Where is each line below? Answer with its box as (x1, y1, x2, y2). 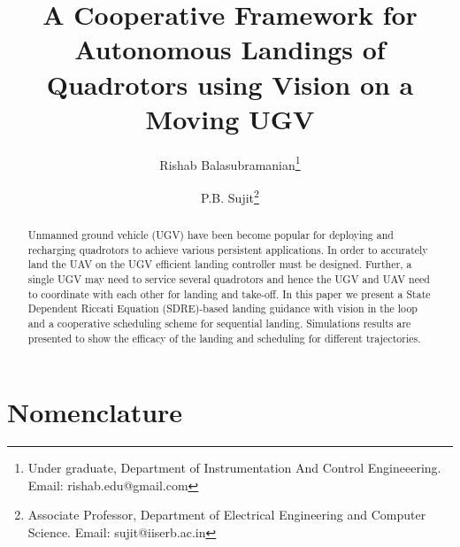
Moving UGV (145, 100, 315, 136)
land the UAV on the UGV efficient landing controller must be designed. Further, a (27, 257, 412, 272)
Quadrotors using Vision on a (46, 65, 414, 102)
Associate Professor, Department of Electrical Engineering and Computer (27, 505, 426, 524)
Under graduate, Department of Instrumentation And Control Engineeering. (27, 458, 441, 477)
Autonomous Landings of (74, 31, 386, 67)
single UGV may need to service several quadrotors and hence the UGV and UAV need (27, 271, 430, 286)
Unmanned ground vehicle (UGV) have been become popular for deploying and (27, 227, 394, 242)
